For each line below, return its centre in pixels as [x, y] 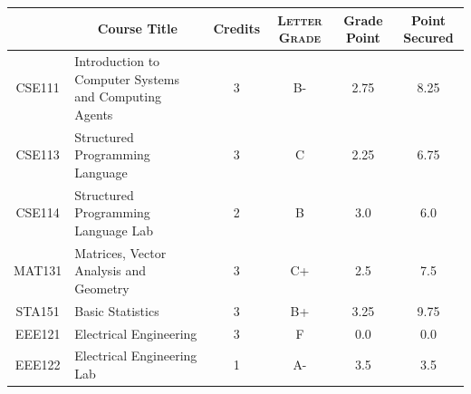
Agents [94, 114]
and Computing [118, 96]
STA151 [38, 310]
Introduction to [117, 60]
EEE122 [38, 365]
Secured [428, 38]
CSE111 [38, 87]
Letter [300, 19]
